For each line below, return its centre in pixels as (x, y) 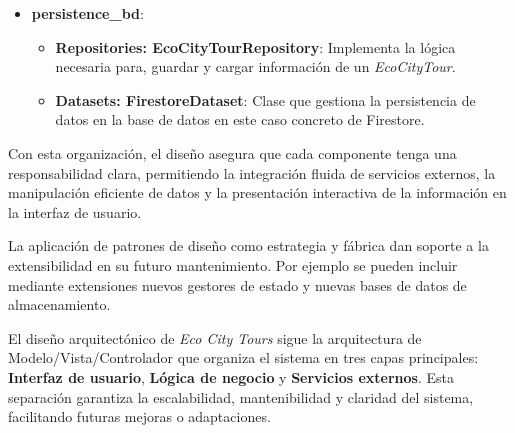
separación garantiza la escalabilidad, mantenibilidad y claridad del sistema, (241, 396)
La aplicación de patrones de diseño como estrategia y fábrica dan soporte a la (248, 245)
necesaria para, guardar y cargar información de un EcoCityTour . (255, 66)
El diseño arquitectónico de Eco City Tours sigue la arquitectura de (215, 337)
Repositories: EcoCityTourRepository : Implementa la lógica (255, 46)
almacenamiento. (59, 304)
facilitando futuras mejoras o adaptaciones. (139, 416)
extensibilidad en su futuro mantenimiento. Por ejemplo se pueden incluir (233, 264)
